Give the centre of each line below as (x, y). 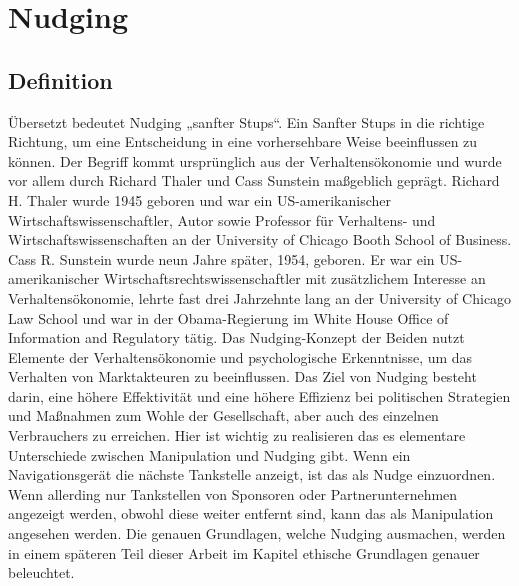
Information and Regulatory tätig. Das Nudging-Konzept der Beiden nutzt (236, 337)
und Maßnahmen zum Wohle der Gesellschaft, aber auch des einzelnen (223, 415)
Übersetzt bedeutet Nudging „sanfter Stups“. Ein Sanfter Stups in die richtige (246, 121)
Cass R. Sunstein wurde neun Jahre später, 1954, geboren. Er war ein (221, 258)
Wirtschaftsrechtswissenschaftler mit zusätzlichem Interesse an (294, 278)
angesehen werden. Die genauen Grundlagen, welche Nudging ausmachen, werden (257, 533)
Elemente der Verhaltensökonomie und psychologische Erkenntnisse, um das (240, 356)
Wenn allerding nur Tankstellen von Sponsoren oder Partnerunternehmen (233, 493)
